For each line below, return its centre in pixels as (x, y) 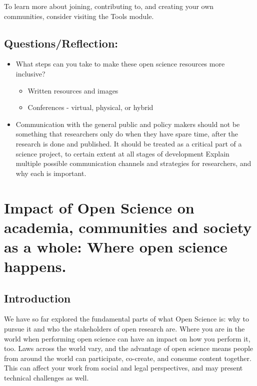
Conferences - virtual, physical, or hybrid (90, 107)
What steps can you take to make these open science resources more (120, 64)
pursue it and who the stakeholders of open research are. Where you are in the (124, 329)
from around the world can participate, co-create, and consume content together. (128, 358)
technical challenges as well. (46, 378)
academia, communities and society (128, 227)
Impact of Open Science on (99, 207)
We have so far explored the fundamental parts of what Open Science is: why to (126, 319)
